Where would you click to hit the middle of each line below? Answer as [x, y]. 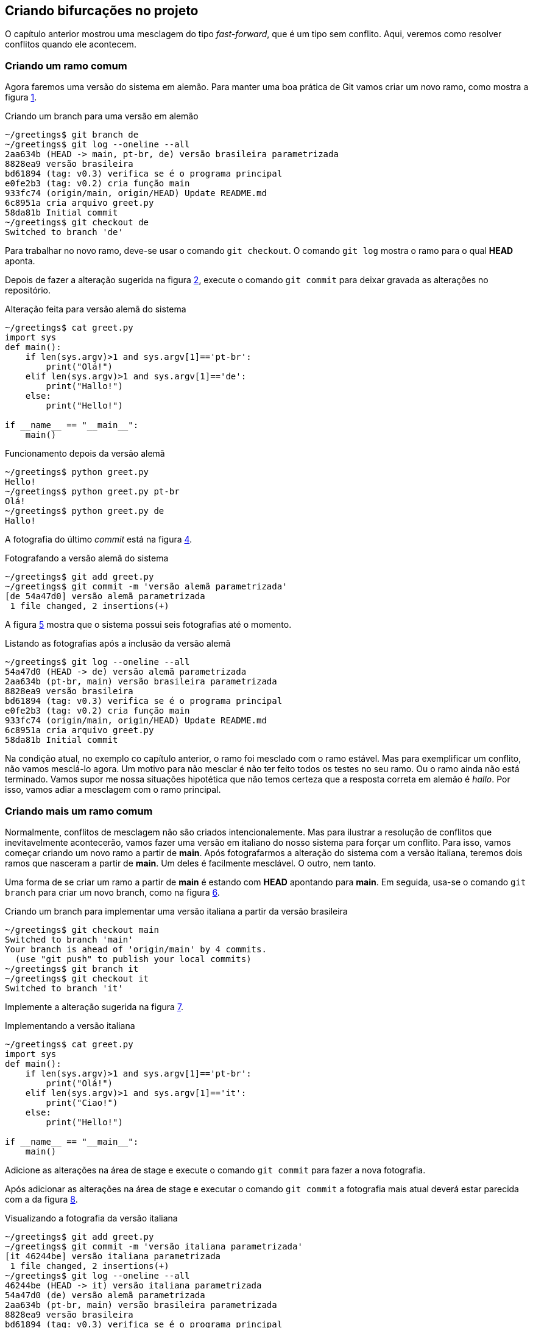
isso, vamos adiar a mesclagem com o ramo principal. [113, 790]
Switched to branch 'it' [64, 988]
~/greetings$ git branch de [72, 135]
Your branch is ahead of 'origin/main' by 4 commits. [136, 949]
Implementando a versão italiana [70, 1025]
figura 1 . [21, 97]
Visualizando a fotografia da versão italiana [91, 1218]
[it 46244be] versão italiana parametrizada [113, 1256]
